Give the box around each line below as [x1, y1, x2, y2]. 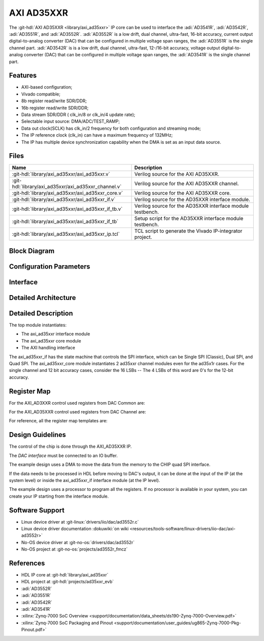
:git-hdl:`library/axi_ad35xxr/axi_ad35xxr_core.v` [12, 190, 123, 197]
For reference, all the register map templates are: [9, 418, 108, 424]
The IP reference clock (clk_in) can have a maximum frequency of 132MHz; [21, 132, 173, 138]
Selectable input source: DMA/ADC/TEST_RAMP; [21, 118, 120, 124]
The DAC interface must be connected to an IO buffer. [9, 453, 118, 458]
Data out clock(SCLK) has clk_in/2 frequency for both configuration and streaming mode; [21, 125, 201, 131]
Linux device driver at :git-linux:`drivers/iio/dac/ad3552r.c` [21, 519, 139, 525]
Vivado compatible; [21, 91, 61, 97]
